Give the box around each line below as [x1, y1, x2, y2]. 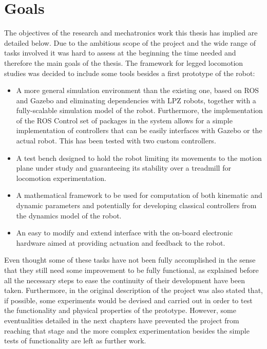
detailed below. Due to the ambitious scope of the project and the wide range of [4, 37, 256, 48]
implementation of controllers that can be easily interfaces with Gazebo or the [16, 125, 262, 136]
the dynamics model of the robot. [16, 210, 122, 221]
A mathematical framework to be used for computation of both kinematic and [16, 190, 262, 200]
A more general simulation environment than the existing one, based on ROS [16, 85, 259, 96]
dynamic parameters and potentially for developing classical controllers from [16, 200, 257, 211]
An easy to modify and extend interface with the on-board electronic [16, 227, 233, 238]
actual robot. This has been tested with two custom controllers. [16, 135, 216, 146]
